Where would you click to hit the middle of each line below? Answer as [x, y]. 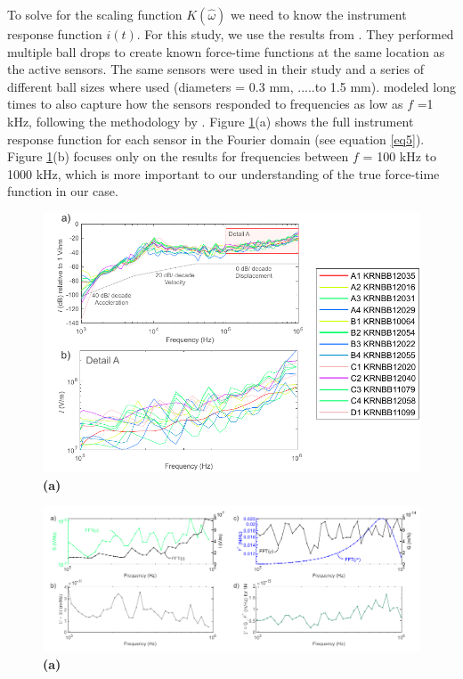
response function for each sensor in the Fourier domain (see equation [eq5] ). [216, 139]
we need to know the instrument [318, 14]
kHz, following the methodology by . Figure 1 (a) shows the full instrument [211, 121]
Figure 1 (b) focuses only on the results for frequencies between [178, 156]
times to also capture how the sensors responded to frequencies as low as [205, 104]
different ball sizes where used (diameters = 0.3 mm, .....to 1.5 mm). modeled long [231, 86]
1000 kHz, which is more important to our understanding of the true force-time [223, 173]
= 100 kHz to [400, 156]
